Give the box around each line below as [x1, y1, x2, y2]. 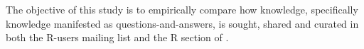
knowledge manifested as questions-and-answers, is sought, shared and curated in [6, 16, 359, 31]
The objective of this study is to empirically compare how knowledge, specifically [6, 2, 358, 16]
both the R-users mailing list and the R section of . [6, 30, 229, 45]
